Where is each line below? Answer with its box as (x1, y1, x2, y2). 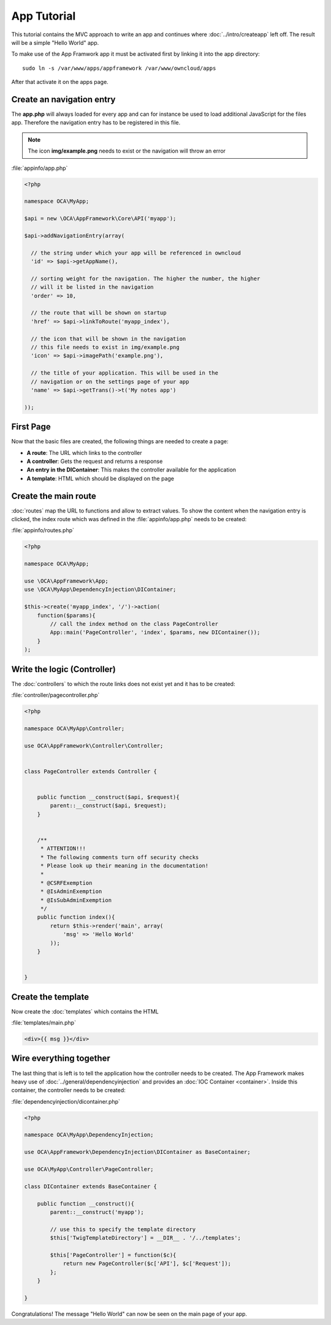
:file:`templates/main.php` (11, 1019, 77, 1026)
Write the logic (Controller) (11, 664, 116, 674)
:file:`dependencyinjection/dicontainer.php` (11, 1098, 121, 1105)
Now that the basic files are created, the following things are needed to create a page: (11, 438, 229, 445)
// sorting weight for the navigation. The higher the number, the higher (31, 275, 261, 282)
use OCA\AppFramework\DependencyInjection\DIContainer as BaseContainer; (24, 1148, 251, 1156)
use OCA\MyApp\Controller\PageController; (24, 1166, 154, 1172)
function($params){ (37, 612, 96, 619)
